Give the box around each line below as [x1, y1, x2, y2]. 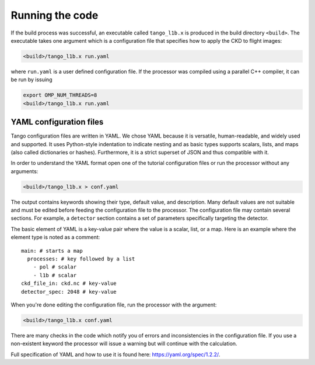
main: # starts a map [21, 247, 83, 254]
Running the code [10, 9, 99, 22]
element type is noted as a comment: [10, 234, 100, 241]
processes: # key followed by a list [27, 256, 135, 263]
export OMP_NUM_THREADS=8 [23, 92, 97, 99]
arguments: [10, 167, 38, 175]
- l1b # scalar [33, 272, 77, 278]
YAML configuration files [10, 117, 104, 127]
